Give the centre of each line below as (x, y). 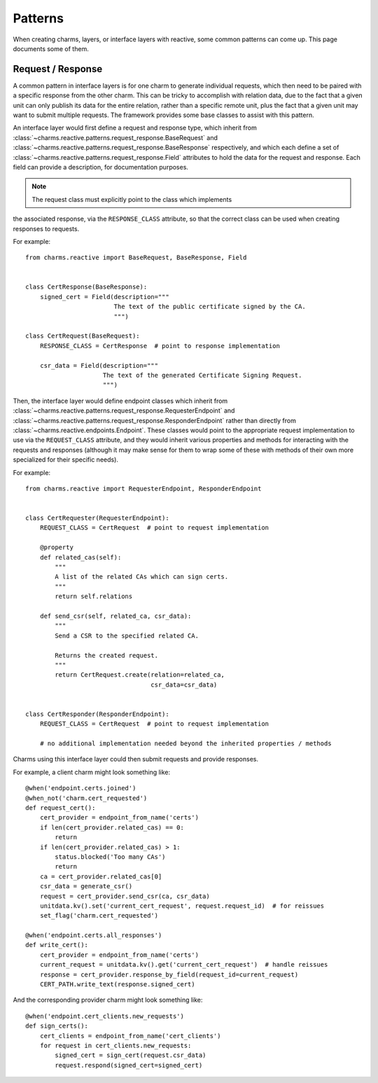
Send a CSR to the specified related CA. (127, 635)
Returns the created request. (107, 655)
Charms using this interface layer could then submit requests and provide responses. (136, 759)
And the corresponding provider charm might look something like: (108, 1000)
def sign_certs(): (57, 1026)
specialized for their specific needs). (66, 460)
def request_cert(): (61, 808)
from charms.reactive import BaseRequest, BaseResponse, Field (136, 258)
